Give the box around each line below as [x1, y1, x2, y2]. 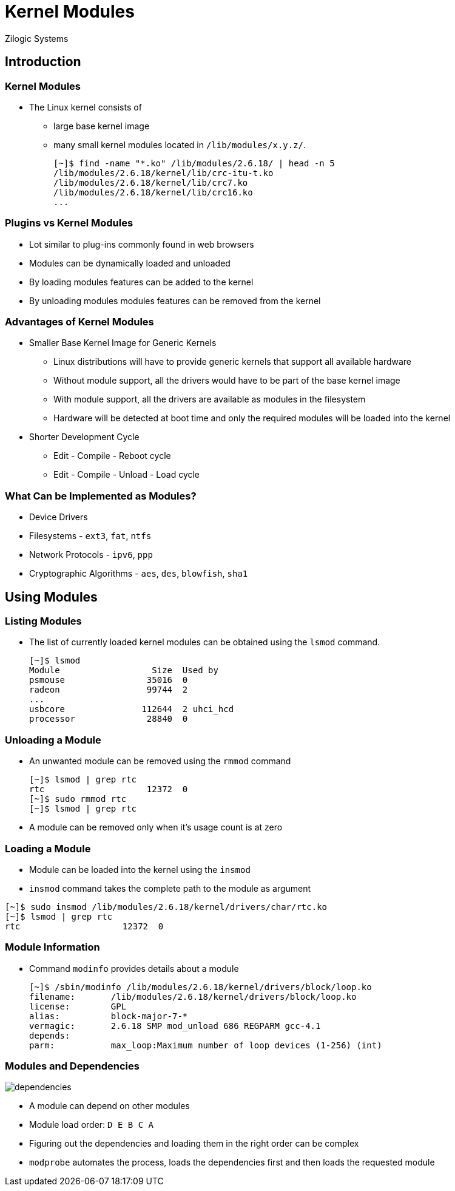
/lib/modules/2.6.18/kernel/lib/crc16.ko [53, 187, 253, 197]
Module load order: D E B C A [29, 1119, 153, 1130]
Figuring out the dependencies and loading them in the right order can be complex [29, 1138, 359, 1149]
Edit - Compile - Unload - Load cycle [53, 469, 200, 480]
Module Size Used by [29, 665, 218, 676]
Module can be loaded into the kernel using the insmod [29, 864, 251, 875]
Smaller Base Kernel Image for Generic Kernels [29, 338, 217, 348]
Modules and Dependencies [5, 1060, 140, 1073]
